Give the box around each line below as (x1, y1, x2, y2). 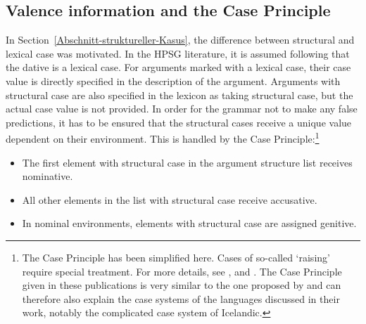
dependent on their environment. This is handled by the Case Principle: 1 (6, 129, 320, 146)
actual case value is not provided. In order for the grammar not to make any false (6, 101, 358, 116)
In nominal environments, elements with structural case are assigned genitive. (22, 216, 357, 231)
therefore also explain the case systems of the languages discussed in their (22, 291, 340, 306)
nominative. (22, 169, 73, 183)
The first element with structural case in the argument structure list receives (22, 155, 353, 169)
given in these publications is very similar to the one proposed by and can (22, 278, 341, 292)
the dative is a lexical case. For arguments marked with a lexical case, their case (6, 60, 351, 74)
